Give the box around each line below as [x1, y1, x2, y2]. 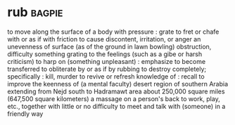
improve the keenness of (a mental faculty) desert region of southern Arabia [7, 79, 229, 88]
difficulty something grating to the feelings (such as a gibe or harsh [7, 50, 203, 58]
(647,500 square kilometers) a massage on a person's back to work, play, [7, 94, 220, 103]
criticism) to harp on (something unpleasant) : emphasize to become [7, 57, 206, 65]
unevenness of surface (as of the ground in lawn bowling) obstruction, [7, 42, 212, 51]
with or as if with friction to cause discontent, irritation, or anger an [7, 34, 201, 43]
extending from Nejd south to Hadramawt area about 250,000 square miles [7, 87, 225, 96]
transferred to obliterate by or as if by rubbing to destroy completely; [7, 65, 207, 73]
